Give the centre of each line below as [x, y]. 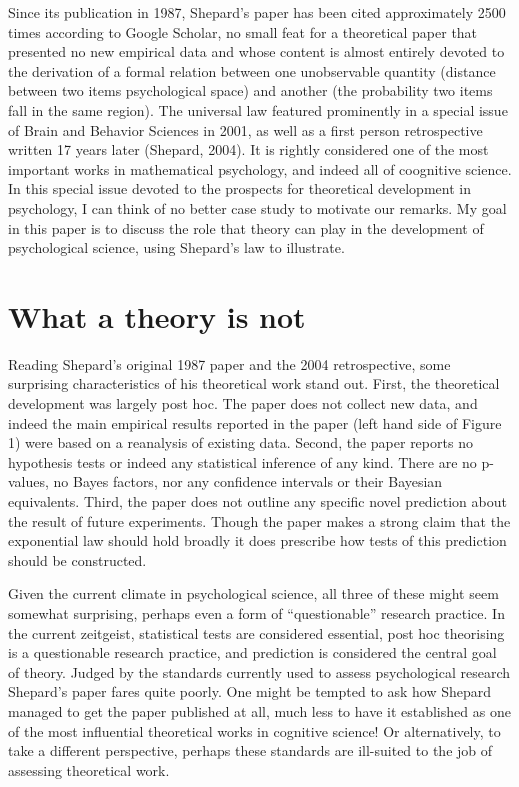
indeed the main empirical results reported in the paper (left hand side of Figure [255, 422]
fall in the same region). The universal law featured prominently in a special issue [258, 109]
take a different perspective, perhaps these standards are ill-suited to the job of [250, 750]
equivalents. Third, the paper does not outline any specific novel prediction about [257, 501]
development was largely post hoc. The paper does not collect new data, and [243, 403]
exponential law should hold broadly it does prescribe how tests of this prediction [257, 540]
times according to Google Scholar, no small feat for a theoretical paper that [243, 31]
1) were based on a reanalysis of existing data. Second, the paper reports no [240, 442]
